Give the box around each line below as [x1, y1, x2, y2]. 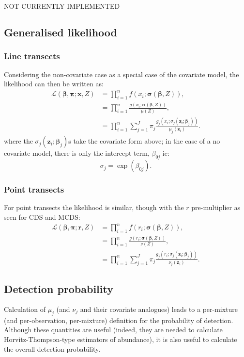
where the [4, 136, 33, 146]
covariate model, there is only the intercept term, [4, 148, 150, 158]
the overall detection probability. [4, 343, 101, 354]
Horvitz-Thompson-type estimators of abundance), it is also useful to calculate [4, 334, 237, 344]
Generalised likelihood [4, 24, 117, 39]
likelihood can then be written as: [4, 79, 104, 89]
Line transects [4, 50, 60, 62]
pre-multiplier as [191, 202, 241, 212]
